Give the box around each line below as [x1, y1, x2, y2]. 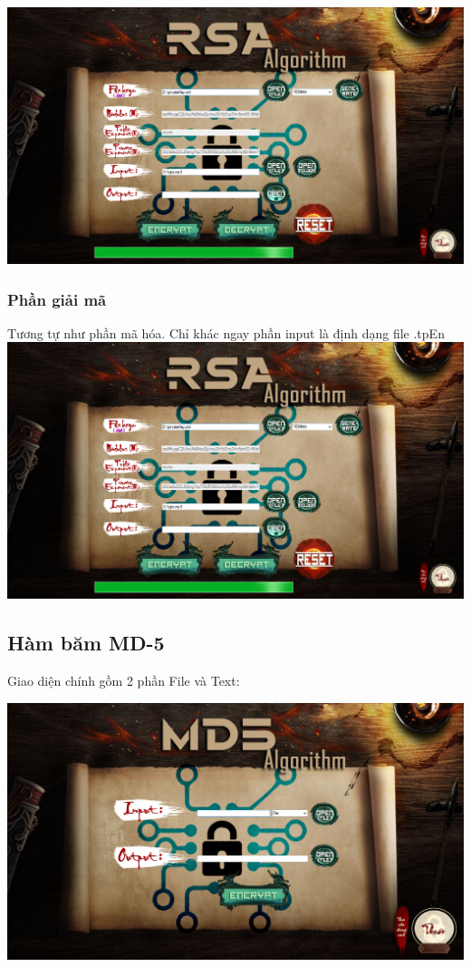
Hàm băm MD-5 [7, 629, 165, 657]
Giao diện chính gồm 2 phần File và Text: [7, 671, 240, 690]
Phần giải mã [7, 288, 107, 310]
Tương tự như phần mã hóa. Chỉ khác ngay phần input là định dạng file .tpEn [7, 323, 445, 342]
